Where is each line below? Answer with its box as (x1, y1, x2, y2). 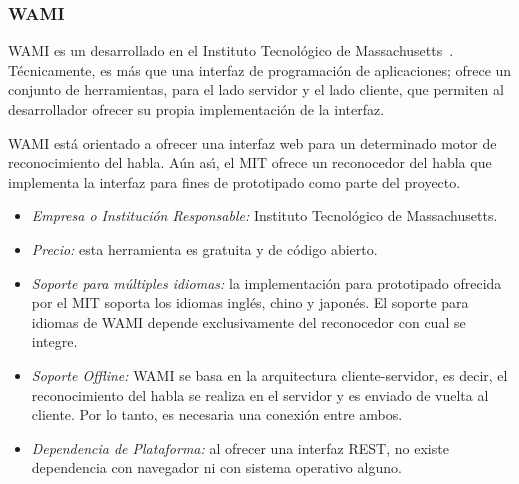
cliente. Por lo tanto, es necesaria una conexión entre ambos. (31, 404, 403, 425)
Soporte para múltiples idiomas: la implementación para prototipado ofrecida (31, 272, 502, 293)
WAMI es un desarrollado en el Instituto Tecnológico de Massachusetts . (8, 40, 454, 61)
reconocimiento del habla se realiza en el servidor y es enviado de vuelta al (31, 384, 489, 405)
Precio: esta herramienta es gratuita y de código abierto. (31, 238, 378, 259)
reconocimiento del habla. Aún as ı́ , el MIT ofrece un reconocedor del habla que (8, 152, 492, 173)
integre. (31, 331, 78, 352)
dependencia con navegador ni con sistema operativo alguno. (31, 457, 402, 478)
